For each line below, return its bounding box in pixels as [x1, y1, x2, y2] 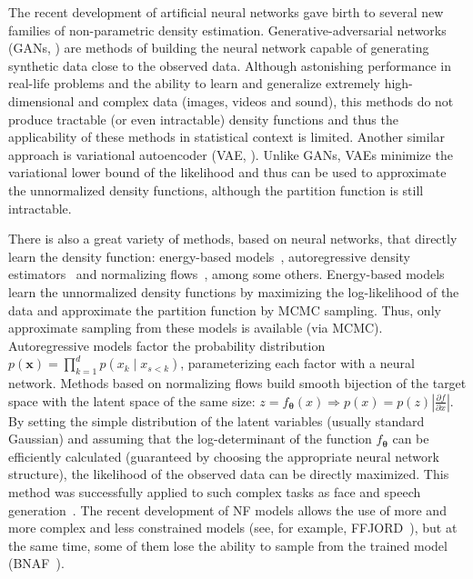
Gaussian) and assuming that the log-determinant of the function [8, 429, 372, 448]
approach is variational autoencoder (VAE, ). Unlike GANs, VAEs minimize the [8, 145, 453, 164]
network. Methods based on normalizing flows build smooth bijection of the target [8, 374, 467, 393]
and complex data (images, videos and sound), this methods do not [78, 91, 454, 110]
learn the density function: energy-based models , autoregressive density [8, 246, 411, 265]
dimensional [8, 91, 75, 110]
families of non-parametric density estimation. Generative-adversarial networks [8, 20, 447, 39]
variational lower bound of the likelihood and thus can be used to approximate [8, 163, 447, 182]
